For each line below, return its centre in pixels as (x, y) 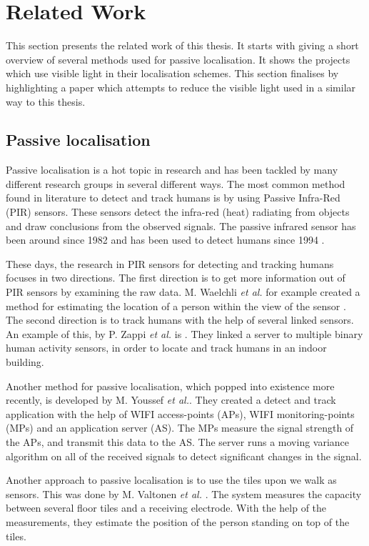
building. (25, 362)
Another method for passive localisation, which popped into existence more (170, 386)
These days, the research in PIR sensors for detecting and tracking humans (170, 263)
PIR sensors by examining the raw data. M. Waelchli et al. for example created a (183, 292)
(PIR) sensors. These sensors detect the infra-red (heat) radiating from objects (178, 212)
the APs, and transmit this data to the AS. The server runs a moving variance (178, 441)
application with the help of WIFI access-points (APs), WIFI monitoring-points (180, 413)
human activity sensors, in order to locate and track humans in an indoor (166, 348)
